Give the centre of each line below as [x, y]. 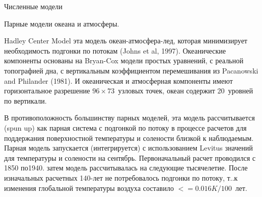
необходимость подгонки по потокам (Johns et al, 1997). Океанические [115, 50]
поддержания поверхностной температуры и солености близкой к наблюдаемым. [129, 138]
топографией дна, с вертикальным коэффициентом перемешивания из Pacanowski [131, 70]
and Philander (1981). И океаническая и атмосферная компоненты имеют [119, 80]
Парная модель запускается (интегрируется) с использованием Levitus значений [128, 148]
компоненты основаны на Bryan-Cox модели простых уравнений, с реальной [124, 60]
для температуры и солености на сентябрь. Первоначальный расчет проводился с [130, 157]
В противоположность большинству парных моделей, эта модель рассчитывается [129, 118]
